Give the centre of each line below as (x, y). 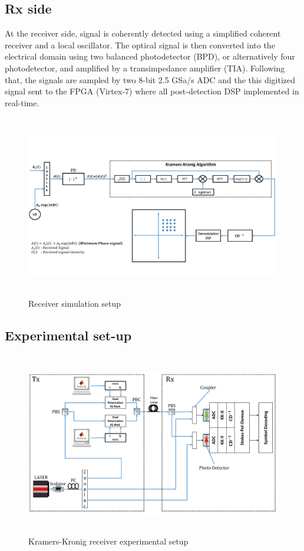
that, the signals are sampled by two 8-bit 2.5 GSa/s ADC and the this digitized (150, 79)
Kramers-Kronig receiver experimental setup (108, 541)
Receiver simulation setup (75, 304)
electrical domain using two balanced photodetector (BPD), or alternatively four (150, 56)
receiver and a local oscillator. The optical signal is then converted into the (140, 45)
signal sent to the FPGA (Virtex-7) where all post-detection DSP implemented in (152, 91)
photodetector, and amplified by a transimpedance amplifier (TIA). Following (145, 68)
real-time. (22, 102)
